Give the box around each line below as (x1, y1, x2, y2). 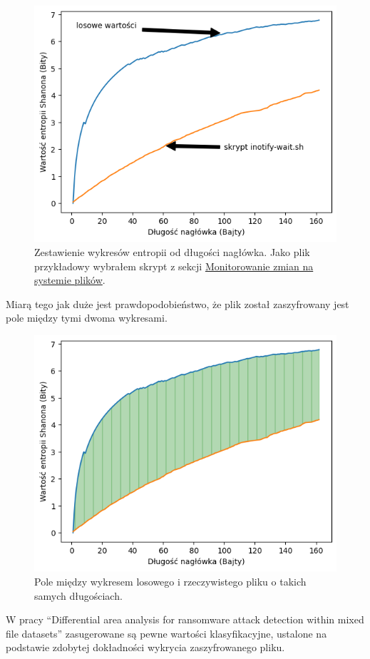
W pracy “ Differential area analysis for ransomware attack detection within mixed (6, 612, 364, 627)
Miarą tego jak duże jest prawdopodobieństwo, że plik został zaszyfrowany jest (6, 296, 349, 311)
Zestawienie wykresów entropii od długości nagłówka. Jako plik (34, 244, 310, 259)
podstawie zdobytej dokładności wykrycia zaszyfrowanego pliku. (6, 640, 285, 655)
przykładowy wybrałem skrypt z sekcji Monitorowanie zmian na (34, 258, 314, 273)
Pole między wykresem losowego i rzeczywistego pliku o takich (34, 573, 307, 588)
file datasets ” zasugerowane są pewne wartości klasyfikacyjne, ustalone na (6, 625, 327, 640)
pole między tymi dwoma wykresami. (6, 310, 168, 325)
